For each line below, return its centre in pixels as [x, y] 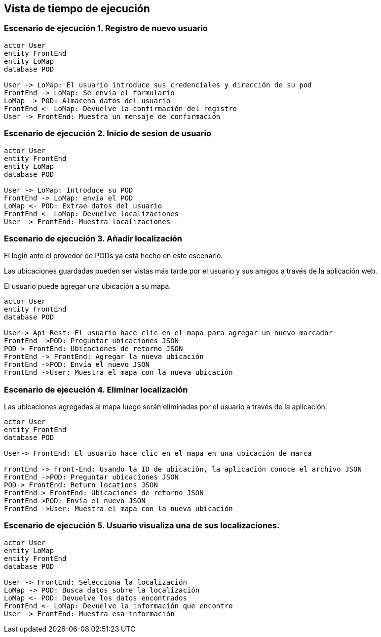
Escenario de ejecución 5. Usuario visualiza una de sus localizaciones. [142, 526]
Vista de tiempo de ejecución [77, 9]
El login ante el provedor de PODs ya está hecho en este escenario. [114, 256]
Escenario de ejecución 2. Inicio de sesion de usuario [108, 134]
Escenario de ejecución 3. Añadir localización [93, 238]
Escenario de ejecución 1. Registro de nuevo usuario [106, 28]
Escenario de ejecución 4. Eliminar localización [96, 389]
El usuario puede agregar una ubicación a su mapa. [88, 286]
